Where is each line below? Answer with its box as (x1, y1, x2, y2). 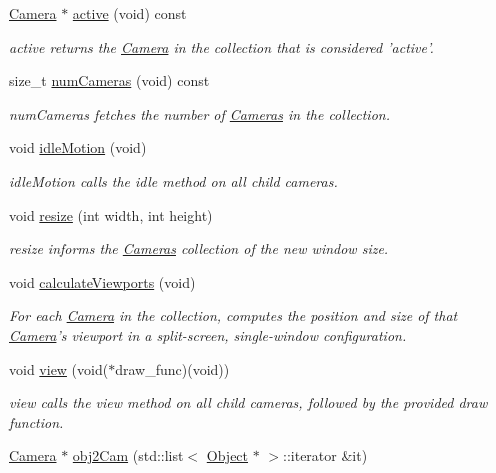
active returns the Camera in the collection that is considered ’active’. (9, 36, 434, 57)
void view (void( (9, 358, 109, 379)
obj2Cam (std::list (72, 445, 184, 466)
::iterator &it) (283, 445, 368, 466)
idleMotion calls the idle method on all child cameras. (9, 170, 338, 191)
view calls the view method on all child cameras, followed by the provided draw (9, 392, 488, 413)
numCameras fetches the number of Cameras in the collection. (9, 103, 390, 124)
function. (9, 411, 64, 432)
